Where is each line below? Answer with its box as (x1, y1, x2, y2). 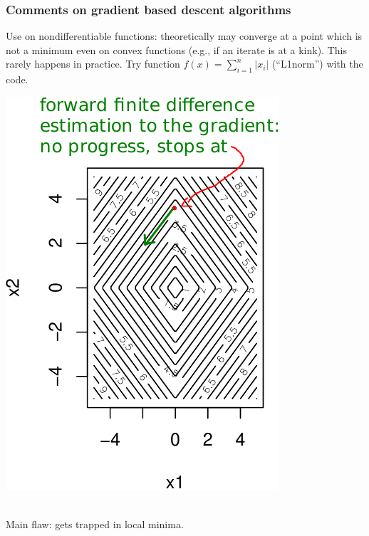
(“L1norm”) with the (271, 56, 363, 71)
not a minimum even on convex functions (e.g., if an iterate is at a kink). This (6, 42, 347, 57)
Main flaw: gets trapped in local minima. (6, 516, 184, 531)
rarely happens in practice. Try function (6, 56, 180, 71)
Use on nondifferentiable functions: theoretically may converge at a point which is (6, 28, 363, 43)
